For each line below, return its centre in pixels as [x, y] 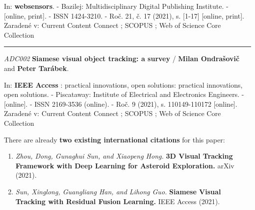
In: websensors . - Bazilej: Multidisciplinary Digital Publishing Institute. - [116, 6]
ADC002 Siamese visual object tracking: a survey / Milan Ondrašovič [122, 58]
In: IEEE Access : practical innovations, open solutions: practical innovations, [123, 84]
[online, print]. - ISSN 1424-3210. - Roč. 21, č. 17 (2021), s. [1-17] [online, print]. [124, 15]
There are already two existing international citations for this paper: [115, 139]
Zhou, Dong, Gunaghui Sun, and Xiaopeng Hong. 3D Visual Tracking [124, 156]
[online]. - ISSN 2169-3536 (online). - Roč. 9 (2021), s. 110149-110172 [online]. [121, 104]
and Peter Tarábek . [37, 68]
